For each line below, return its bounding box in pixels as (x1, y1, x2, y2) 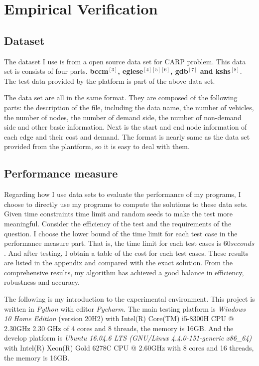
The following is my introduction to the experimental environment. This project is (4, 294, 255, 304)
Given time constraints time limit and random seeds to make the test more (4, 208, 233, 219)
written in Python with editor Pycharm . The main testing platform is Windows (4, 303, 246, 314)
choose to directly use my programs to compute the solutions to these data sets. (4, 198, 248, 209)
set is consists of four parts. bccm (4, 66, 109, 76)
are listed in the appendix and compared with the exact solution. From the (4, 257, 233, 268)
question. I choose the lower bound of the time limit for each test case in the (4, 228, 238, 238)
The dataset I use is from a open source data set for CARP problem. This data (4, 56, 246, 66)
